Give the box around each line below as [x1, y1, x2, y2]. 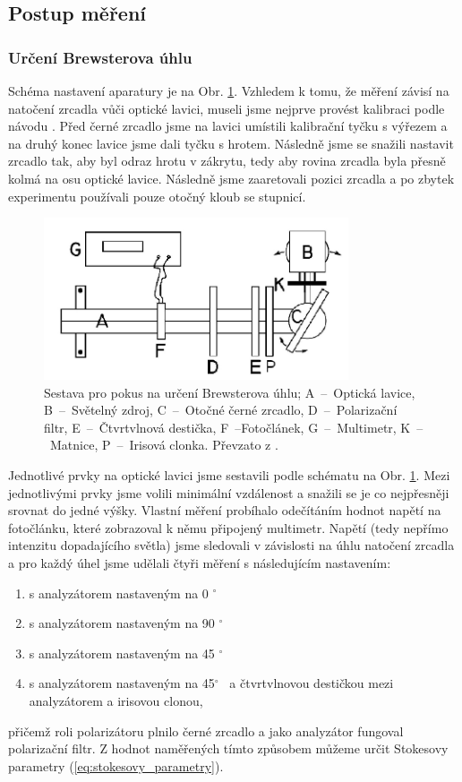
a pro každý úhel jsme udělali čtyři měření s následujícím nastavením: [8, 553, 391, 571]
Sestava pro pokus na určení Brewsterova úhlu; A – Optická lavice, [44, 382, 415, 401]
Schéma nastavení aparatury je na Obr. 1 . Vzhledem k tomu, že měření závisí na [8, 82, 449, 99]
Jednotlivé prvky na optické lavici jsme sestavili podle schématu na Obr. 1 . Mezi [8, 465, 450, 484]
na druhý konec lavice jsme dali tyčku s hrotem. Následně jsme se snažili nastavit [8, 133, 454, 152]
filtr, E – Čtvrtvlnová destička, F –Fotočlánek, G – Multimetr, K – [44, 417, 423, 436]
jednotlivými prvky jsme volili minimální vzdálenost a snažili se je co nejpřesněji [8, 483, 449, 502]
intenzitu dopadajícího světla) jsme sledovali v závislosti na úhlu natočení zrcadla [8, 536, 455, 554]
